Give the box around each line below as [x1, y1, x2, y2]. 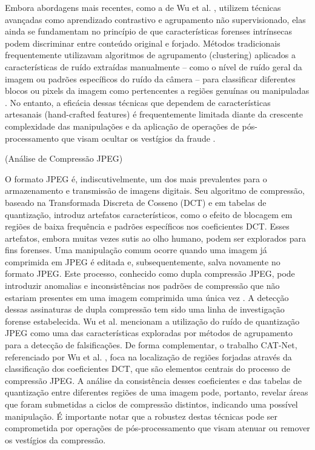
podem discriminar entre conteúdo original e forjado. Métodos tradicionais [5, 36, 280, 49]
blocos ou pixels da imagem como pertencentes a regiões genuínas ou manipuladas [5, 84, 310, 97]
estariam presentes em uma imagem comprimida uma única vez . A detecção [5, 291, 289, 303]
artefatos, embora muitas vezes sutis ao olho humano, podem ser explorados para [5, 231, 306, 244]
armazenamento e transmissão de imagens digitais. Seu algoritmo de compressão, [5, 184, 305, 197]
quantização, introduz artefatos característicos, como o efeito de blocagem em [5, 208, 293, 220]
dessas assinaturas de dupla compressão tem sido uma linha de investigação [5, 303, 285, 316]
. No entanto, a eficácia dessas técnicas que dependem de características [5, 96, 271, 108]
